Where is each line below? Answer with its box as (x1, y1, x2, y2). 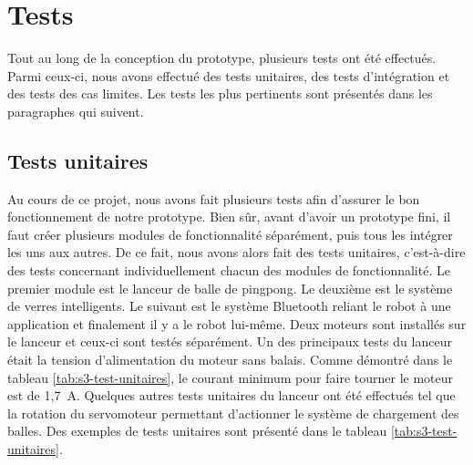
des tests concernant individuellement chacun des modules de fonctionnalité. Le (7, 261, 450, 280)
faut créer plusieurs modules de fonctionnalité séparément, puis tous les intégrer (7, 224, 453, 243)
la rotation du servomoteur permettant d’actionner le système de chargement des (7, 403, 459, 422)
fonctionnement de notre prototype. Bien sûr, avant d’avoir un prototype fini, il (7, 207, 451, 226)
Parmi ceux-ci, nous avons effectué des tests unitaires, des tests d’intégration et (7, 66, 450, 85)
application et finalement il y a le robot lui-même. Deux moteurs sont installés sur (7, 314, 467, 333)
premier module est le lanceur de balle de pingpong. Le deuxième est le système (7, 278, 453, 297)
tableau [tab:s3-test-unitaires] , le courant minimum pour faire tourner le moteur (7, 367, 453, 387)
